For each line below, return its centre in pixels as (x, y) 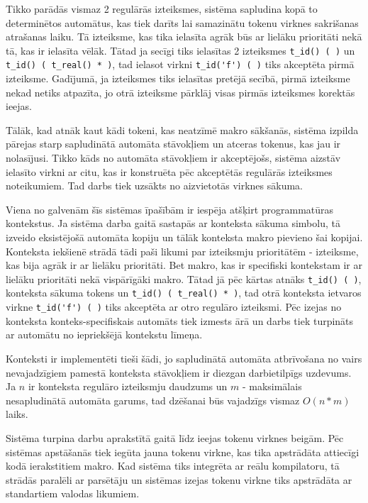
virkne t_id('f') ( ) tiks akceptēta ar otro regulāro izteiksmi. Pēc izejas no (174, 307)
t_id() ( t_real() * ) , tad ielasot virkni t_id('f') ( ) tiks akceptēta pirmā (180, 64)
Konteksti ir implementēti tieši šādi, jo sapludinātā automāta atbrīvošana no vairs (184, 358)
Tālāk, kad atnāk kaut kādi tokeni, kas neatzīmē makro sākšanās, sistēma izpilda (182, 129)
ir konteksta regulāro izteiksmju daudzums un (128, 386)
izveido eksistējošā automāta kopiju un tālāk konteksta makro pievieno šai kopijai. (184, 237)
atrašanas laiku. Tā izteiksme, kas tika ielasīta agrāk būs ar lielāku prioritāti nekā (184, 37)
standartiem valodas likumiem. (73, 493)
